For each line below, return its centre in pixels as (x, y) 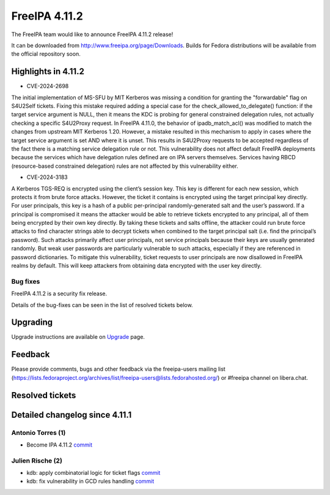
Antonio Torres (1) (38, 433)
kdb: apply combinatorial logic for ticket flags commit (94, 473)
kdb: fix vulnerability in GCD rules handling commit (90, 482)
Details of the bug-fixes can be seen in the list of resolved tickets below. (102, 305)
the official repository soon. (46, 54)
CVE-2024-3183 (47, 177)
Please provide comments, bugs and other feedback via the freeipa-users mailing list (118, 369)
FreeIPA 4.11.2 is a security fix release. (59, 293)
